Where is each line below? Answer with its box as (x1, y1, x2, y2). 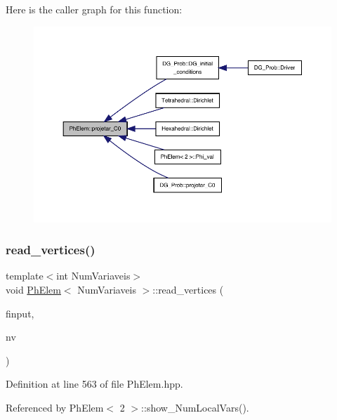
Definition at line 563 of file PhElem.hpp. (6, 376, 183, 391)
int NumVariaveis (56, 268, 131, 283)
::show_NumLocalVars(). (141, 400, 249, 414)
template (6, 268, 44, 283)
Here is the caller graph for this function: (6, 2, 183, 16)
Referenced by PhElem (6, 400, 104, 414)
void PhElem (6, 282, 61, 296)
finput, (6, 306, 34, 320)
